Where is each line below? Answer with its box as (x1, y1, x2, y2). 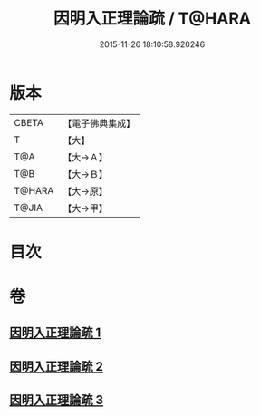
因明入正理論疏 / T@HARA (53, 8, 252, 29)
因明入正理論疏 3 (9, 392, 104, 408)
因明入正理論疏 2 (9, 359, 104, 374)
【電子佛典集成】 (63, 117, 136, 130)
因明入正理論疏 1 (9, 325, 101, 341)
